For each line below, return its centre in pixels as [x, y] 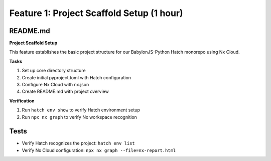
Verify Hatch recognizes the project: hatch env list [78, 143]
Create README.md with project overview [65, 92]
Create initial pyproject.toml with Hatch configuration [77, 77]
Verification [22, 101]
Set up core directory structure [54, 71]
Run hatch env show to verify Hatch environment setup [81, 110]
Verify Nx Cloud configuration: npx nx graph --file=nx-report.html [99, 150]
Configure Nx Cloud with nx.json [55, 85]
